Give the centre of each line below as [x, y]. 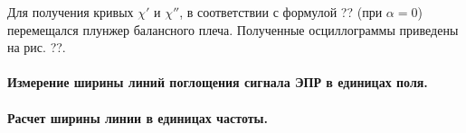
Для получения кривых [71, 12]
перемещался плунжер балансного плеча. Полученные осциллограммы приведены [233, 29]
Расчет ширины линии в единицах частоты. [138, 117]
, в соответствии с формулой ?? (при [281, 12]
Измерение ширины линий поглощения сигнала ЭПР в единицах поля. [218, 82]
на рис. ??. [37, 47]
